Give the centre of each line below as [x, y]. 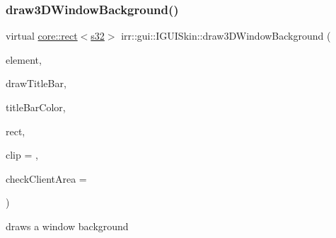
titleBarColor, [36, 107]
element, [24, 59]
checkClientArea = [46, 178]
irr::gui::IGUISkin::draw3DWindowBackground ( [226, 36]
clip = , [22, 155]
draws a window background [67, 226]
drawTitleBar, [36, 83]
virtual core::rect [42, 36]
